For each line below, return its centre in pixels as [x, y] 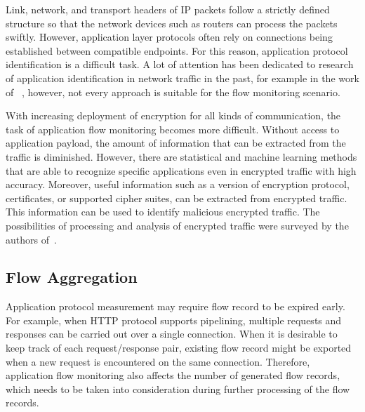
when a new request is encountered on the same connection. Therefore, [158, 361]
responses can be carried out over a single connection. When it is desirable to [172, 334]
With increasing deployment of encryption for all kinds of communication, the [173, 115]
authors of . [31, 239]
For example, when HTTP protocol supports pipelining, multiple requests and [174, 320]
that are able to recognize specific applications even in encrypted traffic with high [181, 170]
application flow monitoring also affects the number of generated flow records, [173, 375]
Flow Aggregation [72, 277]
